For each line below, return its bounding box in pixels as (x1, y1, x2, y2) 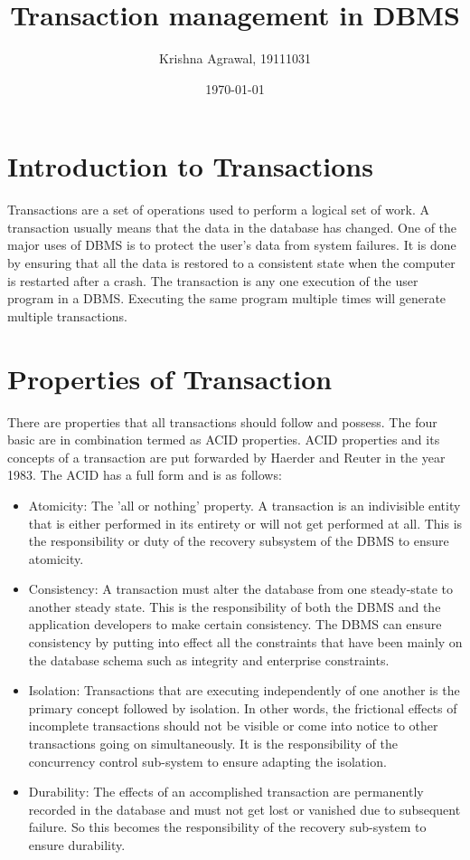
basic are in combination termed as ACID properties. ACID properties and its (7, 430, 440, 449)
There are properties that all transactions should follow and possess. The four (7, 412, 437, 431)
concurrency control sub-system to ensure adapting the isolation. (28, 751, 387, 770)
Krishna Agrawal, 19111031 (159, 49, 311, 68)
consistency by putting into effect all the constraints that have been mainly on (28, 633, 463, 652)
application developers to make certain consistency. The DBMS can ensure (28, 615, 442, 634)
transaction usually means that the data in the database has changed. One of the (7, 217, 457, 236)
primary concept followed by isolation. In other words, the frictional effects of (28, 698, 457, 717)
